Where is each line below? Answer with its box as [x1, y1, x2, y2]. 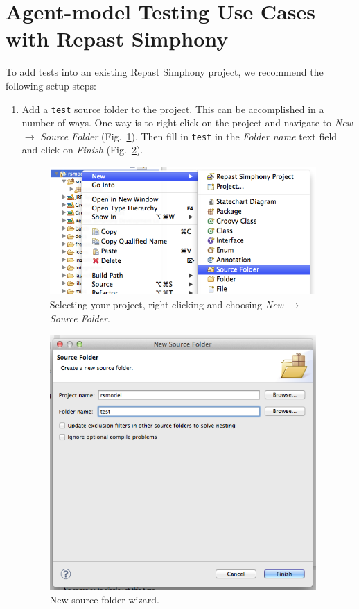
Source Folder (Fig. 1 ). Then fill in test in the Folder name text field [40, 128, 338, 143]
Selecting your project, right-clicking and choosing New [49, 297, 283, 311]
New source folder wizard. [49, 592, 159, 607]
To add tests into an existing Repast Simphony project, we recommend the [6, 65, 324, 79]
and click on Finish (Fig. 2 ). [21, 142, 143, 157]
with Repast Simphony [6, 24, 229, 53]
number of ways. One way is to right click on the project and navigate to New [21, 115, 353, 130]
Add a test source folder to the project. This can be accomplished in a [21, 101, 324, 116]
